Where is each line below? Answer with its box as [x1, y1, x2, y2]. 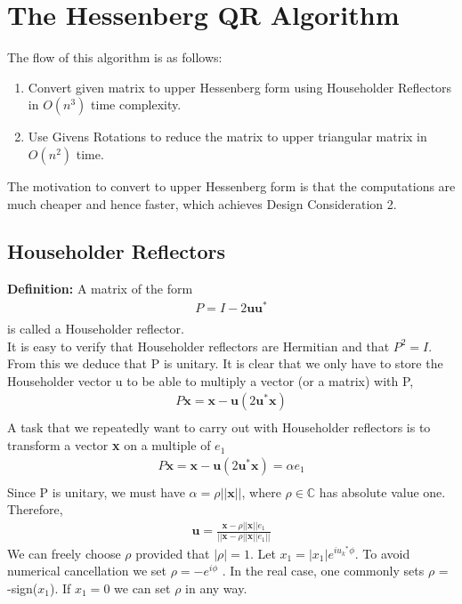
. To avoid [354, 544, 410, 562]
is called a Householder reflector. [7, 319, 184, 338]
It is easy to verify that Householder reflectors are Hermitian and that [7, 336, 390, 355]
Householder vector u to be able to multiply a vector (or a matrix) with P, [7, 371, 414, 390]
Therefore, [7, 500, 63, 519]
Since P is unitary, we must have [7, 482, 185, 501]
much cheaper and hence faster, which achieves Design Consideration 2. [7, 194, 397, 213]
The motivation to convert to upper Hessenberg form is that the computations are [7, 176, 456, 195]
